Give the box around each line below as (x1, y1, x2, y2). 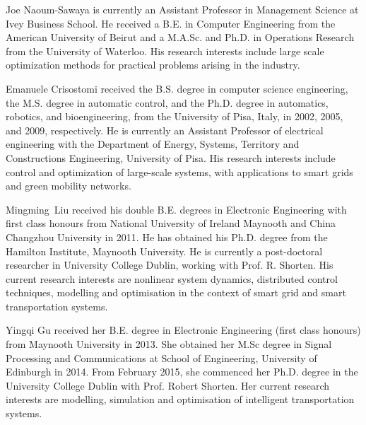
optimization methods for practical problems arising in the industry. (6, 57, 300, 72)
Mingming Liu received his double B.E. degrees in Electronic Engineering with (6, 202, 347, 216)
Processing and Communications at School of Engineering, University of (6, 350, 317, 365)
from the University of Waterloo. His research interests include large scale (6, 43, 324, 58)
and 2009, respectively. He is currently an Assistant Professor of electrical (6, 122, 324, 137)
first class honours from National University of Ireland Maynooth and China (6, 216, 336, 231)
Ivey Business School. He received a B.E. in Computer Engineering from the (6, 16, 336, 30)
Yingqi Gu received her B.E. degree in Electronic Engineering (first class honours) (6, 322, 361, 337)
